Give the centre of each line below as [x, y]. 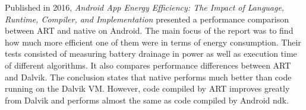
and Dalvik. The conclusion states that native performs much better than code [148, 77]
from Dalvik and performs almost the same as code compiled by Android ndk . [147, 100]
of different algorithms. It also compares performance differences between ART [148, 65]
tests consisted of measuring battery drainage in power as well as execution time [151, 54]
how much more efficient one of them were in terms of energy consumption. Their [153, 42]
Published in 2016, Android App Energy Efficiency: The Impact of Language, [145, 7]
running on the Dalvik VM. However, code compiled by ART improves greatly [147, 88]
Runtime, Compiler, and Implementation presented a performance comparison [147, 19]
